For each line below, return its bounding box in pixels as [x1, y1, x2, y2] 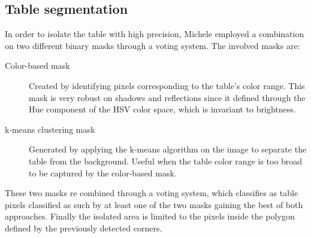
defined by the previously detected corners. [5, 221, 162, 234]
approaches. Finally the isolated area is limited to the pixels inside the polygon [5, 210, 295, 222]
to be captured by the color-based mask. [29, 166, 177, 179]
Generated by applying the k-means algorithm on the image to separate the [29, 143, 307, 155]
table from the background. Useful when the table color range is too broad [29, 154, 303, 167]
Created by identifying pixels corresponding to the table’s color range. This [29, 79, 305, 91]
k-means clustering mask [5, 123, 95, 135]
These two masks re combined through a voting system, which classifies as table [5, 187, 298, 199]
